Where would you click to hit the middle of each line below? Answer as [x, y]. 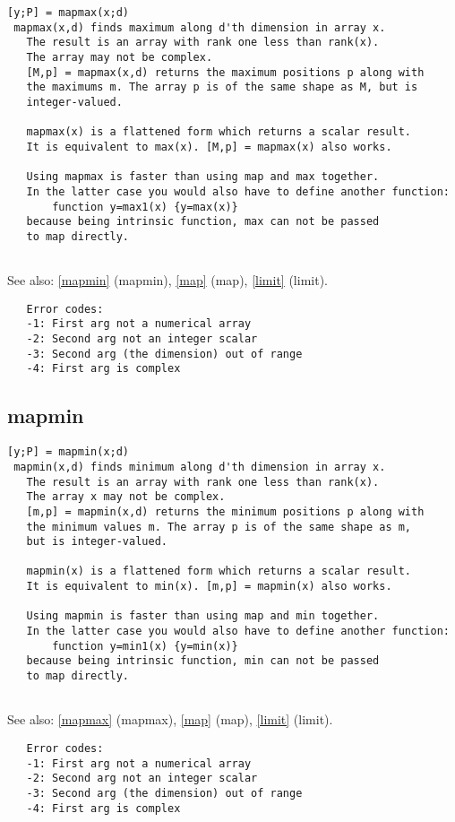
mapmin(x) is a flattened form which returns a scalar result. [219, 571]
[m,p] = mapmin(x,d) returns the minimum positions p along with [225, 511]
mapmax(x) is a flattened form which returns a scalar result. [219, 132]
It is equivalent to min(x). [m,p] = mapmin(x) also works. [209, 587]
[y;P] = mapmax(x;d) [69, 13]
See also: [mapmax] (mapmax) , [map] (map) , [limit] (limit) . [170, 719]
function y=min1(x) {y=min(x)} [145, 646]
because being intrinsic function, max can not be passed [203, 222]
